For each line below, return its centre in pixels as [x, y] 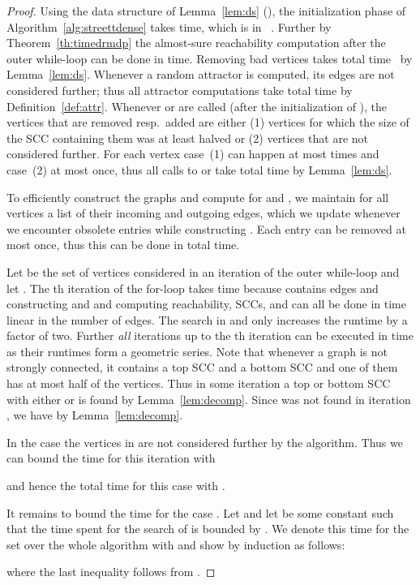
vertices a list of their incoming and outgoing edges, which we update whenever [204, 213]
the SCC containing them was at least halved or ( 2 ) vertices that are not [187, 138]
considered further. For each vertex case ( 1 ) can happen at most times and [193, 154]
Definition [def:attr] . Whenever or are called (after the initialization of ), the [197, 106]
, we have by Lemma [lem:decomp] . [95, 415]
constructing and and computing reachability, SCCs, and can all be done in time [206, 304]
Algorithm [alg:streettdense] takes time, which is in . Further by [169, 26]
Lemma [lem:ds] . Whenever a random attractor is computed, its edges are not [201, 74]
